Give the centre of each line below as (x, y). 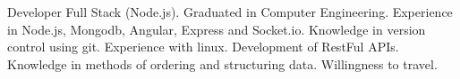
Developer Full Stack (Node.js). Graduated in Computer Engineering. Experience (230, 12)
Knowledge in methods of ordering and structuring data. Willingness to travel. (222, 63)
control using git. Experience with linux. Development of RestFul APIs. (203, 47)
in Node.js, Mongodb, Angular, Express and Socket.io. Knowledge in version (217, 29)
